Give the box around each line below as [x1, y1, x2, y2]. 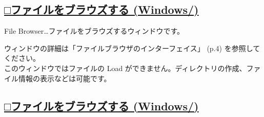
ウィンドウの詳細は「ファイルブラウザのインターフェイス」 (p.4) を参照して [4, 42, 260, 53]
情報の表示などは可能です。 [18, 73, 111, 83]
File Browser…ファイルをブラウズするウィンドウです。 [4, 26, 185, 36]
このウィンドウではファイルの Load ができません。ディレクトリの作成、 [4, 62, 247, 73]
